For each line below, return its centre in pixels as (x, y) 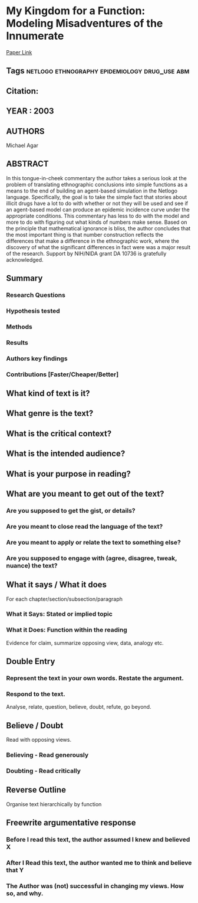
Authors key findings (37, 358)
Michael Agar (22, 145)
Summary (24, 278)
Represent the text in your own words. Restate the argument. (95, 679)
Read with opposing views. (39, 740)
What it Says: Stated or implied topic (60, 614)
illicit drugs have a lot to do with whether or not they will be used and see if (97, 203)
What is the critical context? (59, 433)
